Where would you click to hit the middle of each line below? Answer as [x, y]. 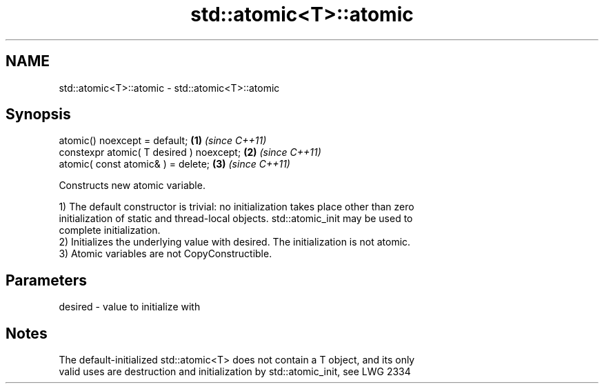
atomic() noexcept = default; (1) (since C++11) [163, 141]
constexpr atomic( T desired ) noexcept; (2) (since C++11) [190, 152]
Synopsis [38, 114]
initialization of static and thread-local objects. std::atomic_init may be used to [236, 219]
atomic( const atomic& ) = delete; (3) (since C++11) [174, 164]
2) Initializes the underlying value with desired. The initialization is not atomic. [235, 242]
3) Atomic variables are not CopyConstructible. [165, 254]
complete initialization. [110, 230]
